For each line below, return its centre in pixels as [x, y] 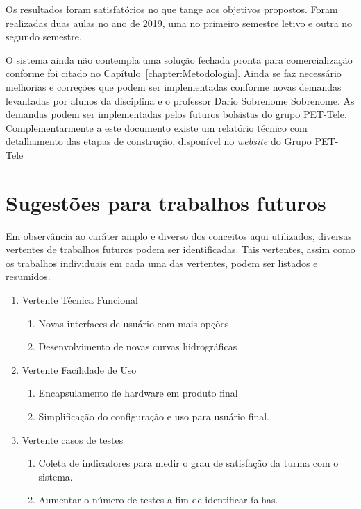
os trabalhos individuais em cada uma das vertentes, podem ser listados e [162, 262]
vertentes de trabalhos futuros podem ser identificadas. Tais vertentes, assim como [180, 249]
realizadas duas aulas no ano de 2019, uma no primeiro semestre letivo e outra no [179, 23]
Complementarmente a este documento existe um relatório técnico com [157, 127]
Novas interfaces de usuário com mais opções [134, 323]
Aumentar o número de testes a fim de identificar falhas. [158, 500]
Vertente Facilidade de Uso [79, 369]
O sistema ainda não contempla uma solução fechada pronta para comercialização [179, 59]
